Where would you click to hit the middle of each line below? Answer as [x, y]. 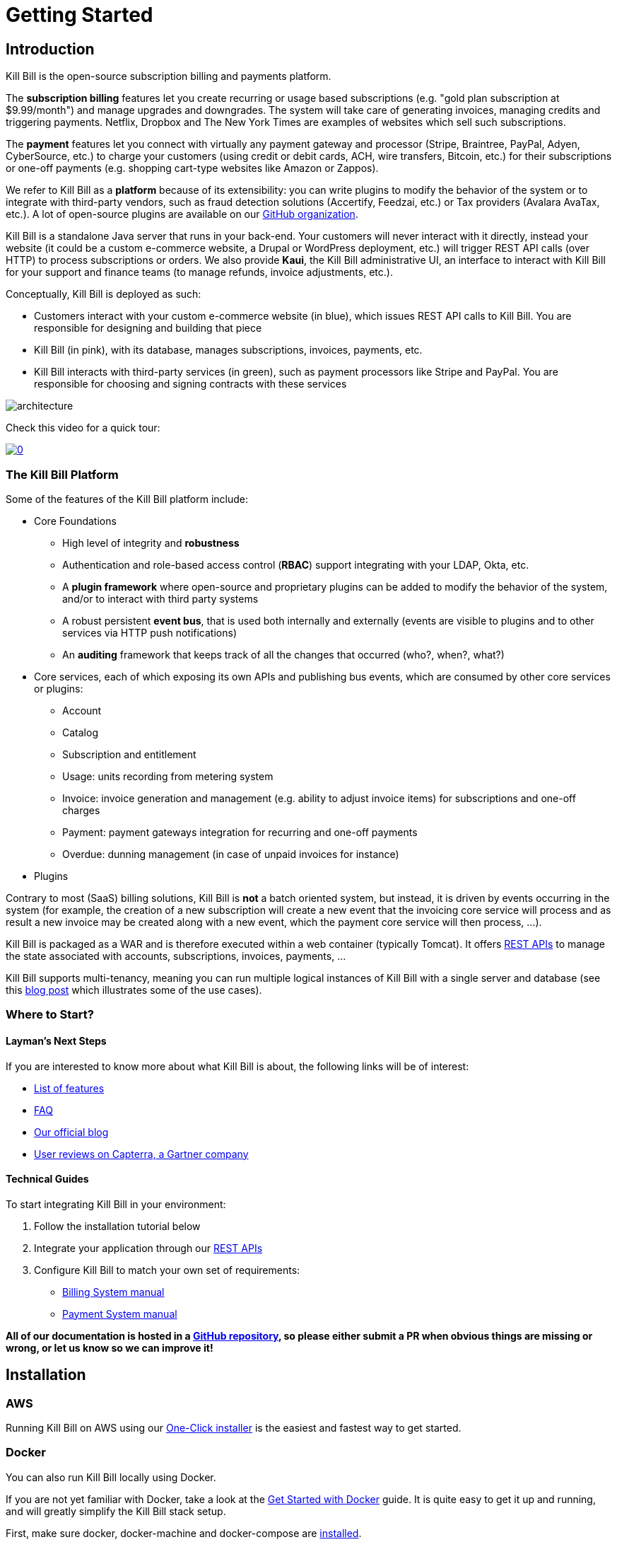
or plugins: [59, 688]
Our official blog [71, 1132]
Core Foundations [75, 521]
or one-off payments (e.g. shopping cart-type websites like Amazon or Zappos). [192, 168]
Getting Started [80, 15]
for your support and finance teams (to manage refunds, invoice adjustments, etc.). [199, 272]
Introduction [50, 49]
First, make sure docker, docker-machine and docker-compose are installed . [184, 1533]
